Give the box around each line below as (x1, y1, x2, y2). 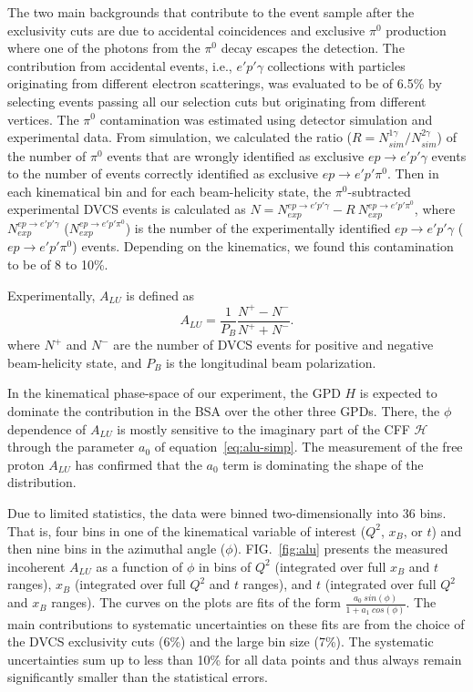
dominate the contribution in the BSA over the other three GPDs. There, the (7, 401, 440, 420)
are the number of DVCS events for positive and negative (113, 335, 434, 354)
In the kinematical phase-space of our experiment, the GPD (7, 383, 341, 402)
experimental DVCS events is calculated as (7, 199, 246, 219)
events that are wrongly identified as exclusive (107, 146, 365, 165)
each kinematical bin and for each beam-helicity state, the (7, 181, 332, 200)
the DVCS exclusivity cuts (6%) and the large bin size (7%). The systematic (7, 632, 434, 651)
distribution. (7, 473, 77, 492)
